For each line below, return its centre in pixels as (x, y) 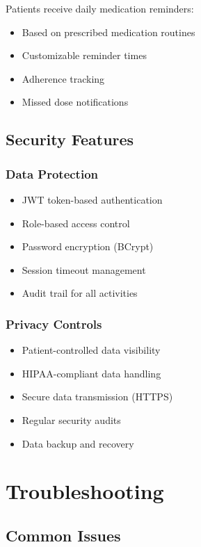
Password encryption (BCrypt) (88, 246)
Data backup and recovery (78, 443)
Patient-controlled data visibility (91, 350)
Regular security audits (71, 419)
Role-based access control (76, 223)
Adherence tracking (63, 78)
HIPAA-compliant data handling (91, 373)
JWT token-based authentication (92, 199)
